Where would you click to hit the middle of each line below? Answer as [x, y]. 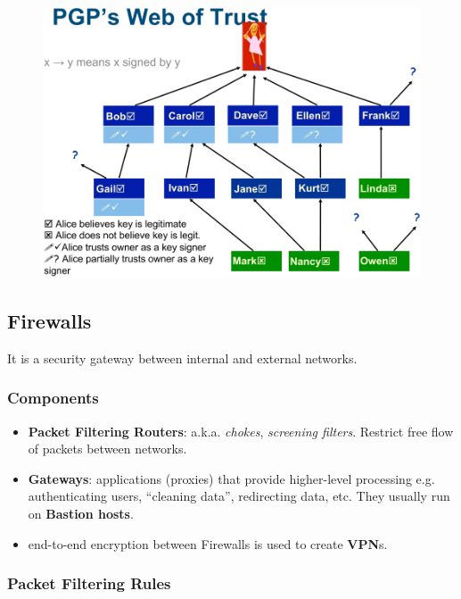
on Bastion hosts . [81, 514]
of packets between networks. [107, 449]
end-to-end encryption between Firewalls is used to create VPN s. [208, 543]
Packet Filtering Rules [89, 583]
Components [53, 398]
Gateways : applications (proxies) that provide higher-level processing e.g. [231, 478]
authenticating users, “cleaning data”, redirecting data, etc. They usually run [239, 496]
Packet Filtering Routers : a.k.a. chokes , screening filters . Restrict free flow [241, 431]
